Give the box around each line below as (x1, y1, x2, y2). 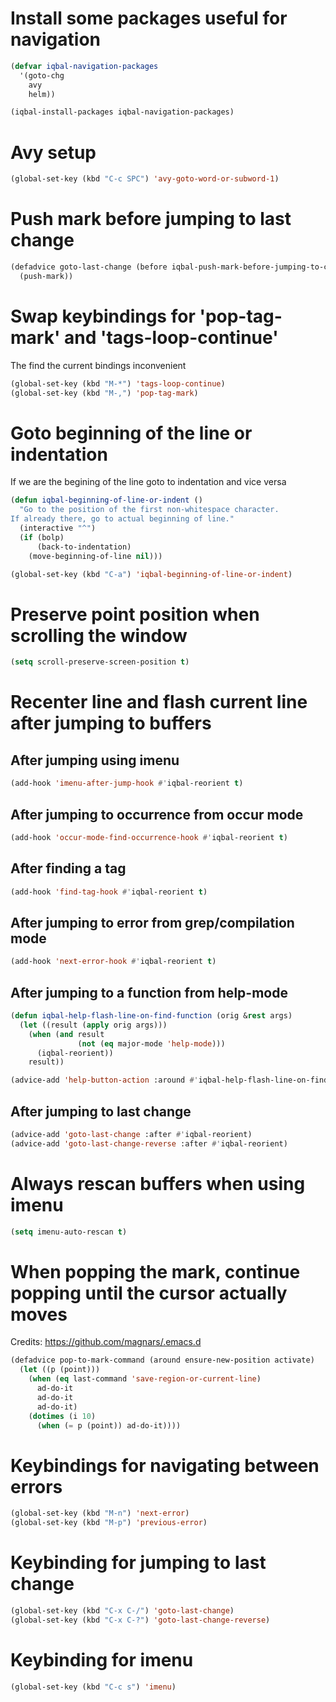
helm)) (28, 89, 56, 99)
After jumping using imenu (10, 752, 180, 769)
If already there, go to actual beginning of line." (10, 514, 235, 524)
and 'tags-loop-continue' (64, 327, 279, 349)
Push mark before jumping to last (10, 208, 292, 231)
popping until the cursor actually (10, 1282, 288, 1304)
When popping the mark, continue (10, 1260, 301, 1283)
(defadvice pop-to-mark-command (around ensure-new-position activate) (10, 1355, 315, 1366)
